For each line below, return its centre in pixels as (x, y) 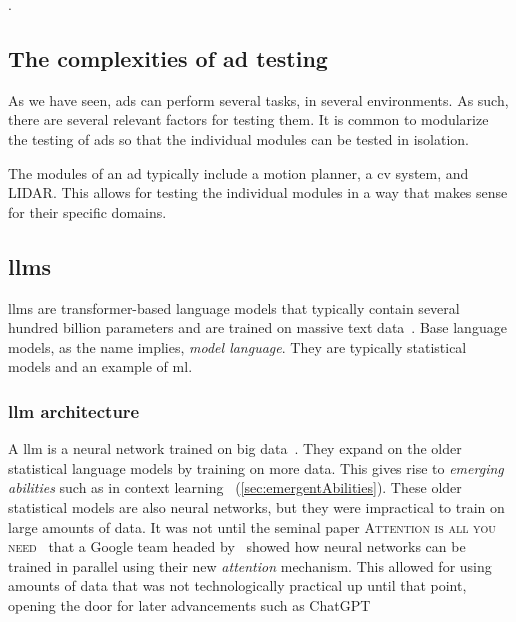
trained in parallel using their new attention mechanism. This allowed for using (250, 565)
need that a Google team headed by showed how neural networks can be (237, 546)
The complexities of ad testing (168, 57)
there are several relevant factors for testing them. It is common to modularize (248, 119)
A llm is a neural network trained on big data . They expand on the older (235, 448)
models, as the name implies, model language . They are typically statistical (237, 346)
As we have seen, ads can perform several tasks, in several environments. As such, (258, 99)
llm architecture (74, 410)
